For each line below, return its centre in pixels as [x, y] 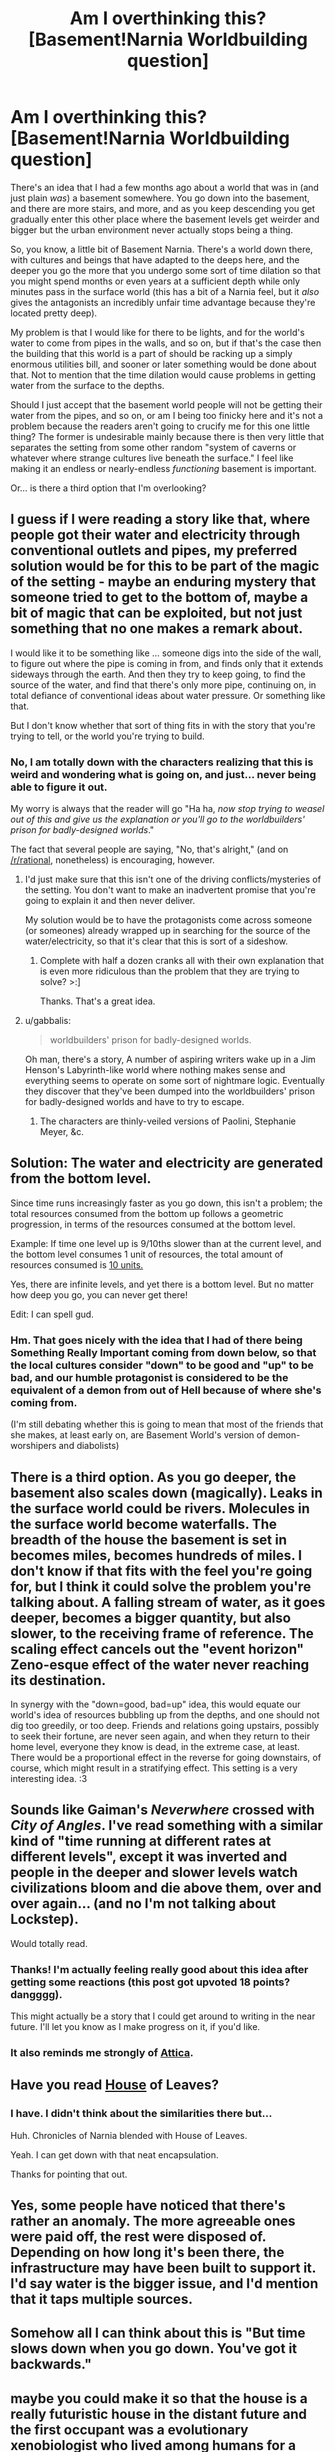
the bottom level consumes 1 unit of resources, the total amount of [147, 1254]
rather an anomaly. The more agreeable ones [153, 2221]
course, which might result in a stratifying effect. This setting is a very [154, 1768]
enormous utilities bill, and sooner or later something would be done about [163, 364]
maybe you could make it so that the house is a [159, 2398]
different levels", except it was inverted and [149, 1857]
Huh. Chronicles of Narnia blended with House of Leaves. [129, 2135]
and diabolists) [89, 1446]
